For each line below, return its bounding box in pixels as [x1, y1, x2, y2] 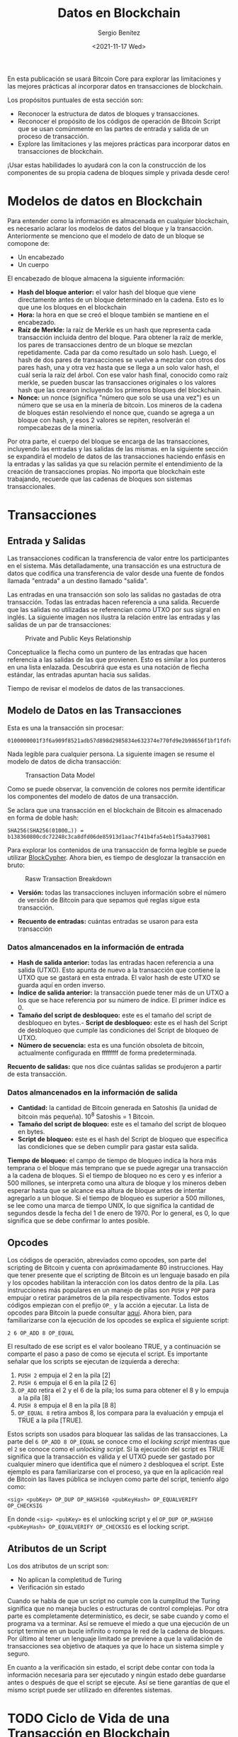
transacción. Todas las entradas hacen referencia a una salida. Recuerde [7, 597, 220, 606]
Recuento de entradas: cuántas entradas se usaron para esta [17, 917, 198, 925]
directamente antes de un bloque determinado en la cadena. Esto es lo [17, 295, 225, 304]
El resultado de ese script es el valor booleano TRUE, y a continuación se [7, 1342, 221, 1350]
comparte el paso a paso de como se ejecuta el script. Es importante [7, 1350, 208, 1358]
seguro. [7, 1649, 30, 1658]
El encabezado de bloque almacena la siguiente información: [7, 274, 186, 283]
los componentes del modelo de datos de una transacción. [7, 792, 179, 800]
